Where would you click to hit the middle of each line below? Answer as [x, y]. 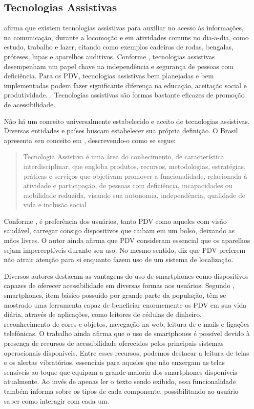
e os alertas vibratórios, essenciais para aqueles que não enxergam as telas [114, 362]
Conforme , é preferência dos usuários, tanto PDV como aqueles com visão [115, 221]
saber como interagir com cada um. [57, 400]
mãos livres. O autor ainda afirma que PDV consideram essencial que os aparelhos [127, 240]
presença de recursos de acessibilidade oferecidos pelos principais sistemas [114, 343]
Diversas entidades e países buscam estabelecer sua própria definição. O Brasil [121, 131]
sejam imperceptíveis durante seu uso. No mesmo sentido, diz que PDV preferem [125, 250]
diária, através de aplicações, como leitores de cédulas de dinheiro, [103, 314]
